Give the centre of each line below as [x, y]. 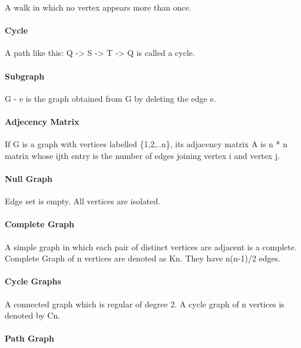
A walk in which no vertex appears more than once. [98, 7]
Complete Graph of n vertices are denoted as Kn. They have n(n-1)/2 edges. [143, 258]
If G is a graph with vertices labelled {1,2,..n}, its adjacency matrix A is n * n [146, 144]
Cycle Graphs [33, 281]
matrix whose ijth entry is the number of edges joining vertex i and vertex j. [143, 155]
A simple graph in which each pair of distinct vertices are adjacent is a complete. [151, 246]
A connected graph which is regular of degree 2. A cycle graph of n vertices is [145, 304]
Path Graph [29, 338]
